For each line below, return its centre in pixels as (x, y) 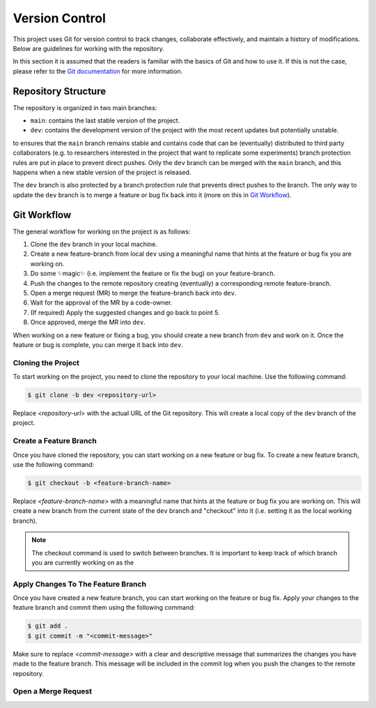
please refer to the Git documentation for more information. (98, 71)
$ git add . (48, 626)
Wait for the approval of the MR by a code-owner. (101, 302)
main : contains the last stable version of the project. (105, 121)
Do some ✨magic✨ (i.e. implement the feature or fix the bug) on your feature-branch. (153, 274)
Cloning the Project (46, 362)
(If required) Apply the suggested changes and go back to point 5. (125, 312)
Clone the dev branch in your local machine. (94, 245)
